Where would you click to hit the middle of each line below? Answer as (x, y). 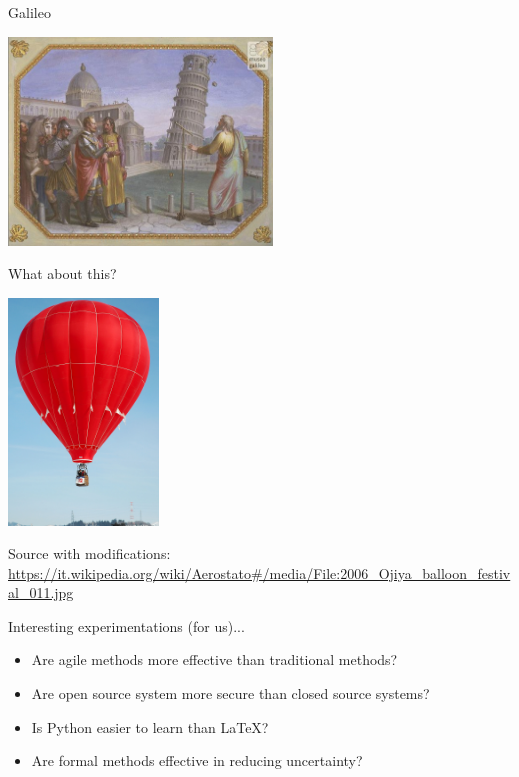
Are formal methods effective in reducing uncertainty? (197, 760)
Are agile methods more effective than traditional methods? (214, 659)
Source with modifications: (89, 553)
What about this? (62, 273)
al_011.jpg (41, 592)
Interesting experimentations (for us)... (126, 625)
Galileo (29, 12)
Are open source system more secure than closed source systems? (230, 693)
